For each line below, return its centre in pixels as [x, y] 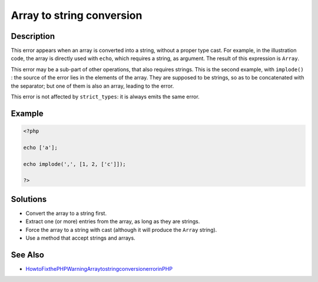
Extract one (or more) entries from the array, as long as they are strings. [113, 221]
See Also [27, 255]
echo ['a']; [41, 147]
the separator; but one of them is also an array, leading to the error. [92, 86]
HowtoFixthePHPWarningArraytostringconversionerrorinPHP [99, 268]
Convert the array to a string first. [66, 213]
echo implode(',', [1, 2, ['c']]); [74, 164]
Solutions [29, 199]
